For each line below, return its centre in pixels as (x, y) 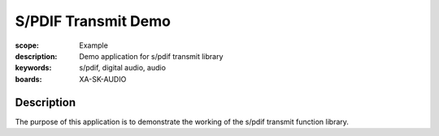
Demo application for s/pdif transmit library (151, 56)
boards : (28, 79)
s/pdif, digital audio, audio (123, 68)
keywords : (33, 68)
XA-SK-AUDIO (103, 79)
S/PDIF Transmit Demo (93, 21)
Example (94, 45)
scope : (27, 45)
